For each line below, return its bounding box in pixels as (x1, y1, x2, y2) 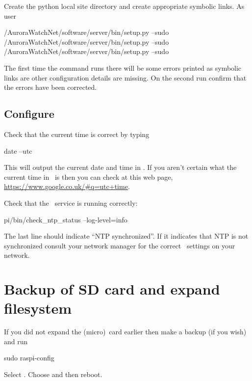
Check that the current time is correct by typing (4, 129, 150, 139)
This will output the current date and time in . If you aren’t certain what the (4, 162, 237, 172)
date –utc (4, 145, 32, 156)
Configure (4, 106, 54, 121)
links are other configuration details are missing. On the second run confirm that (4, 72, 247, 82)
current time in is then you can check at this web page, (4, 171, 173, 182)
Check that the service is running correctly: (4, 197, 138, 208)
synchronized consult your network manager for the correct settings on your (4, 240, 235, 250)
